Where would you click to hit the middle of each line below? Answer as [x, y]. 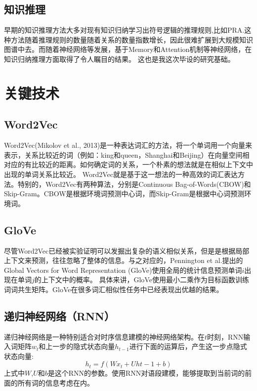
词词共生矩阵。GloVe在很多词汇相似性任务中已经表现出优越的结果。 [114, 289]
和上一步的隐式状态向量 [77, 346]
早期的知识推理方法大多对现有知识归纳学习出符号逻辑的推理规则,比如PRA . [124, 30]
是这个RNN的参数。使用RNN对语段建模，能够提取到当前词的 [146, 373]
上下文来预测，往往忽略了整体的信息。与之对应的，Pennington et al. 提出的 [124, 260]
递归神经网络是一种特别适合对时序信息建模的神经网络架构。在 [104, 336]
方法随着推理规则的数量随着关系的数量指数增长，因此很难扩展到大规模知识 [132, 39]
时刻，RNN [225, 336]
